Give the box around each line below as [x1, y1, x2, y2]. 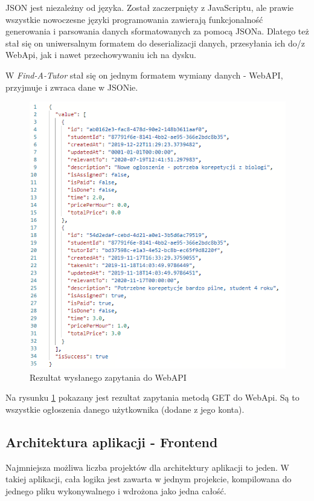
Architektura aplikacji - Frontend [5, 432, 218, 451]
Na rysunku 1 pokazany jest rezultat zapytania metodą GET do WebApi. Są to [5, 391, 300, 404]
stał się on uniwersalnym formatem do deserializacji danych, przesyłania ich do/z [5, 36, 306, 49]
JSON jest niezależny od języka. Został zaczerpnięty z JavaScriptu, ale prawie [5, 1, 294, 13]
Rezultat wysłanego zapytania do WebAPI [30, 370, 187, 383]
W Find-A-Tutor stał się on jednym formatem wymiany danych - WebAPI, [5, 68, 283, 81]
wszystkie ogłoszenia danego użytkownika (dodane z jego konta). [5, 402, 245, 415]
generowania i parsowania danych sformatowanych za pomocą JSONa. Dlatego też [5, 25, 309, 37]
